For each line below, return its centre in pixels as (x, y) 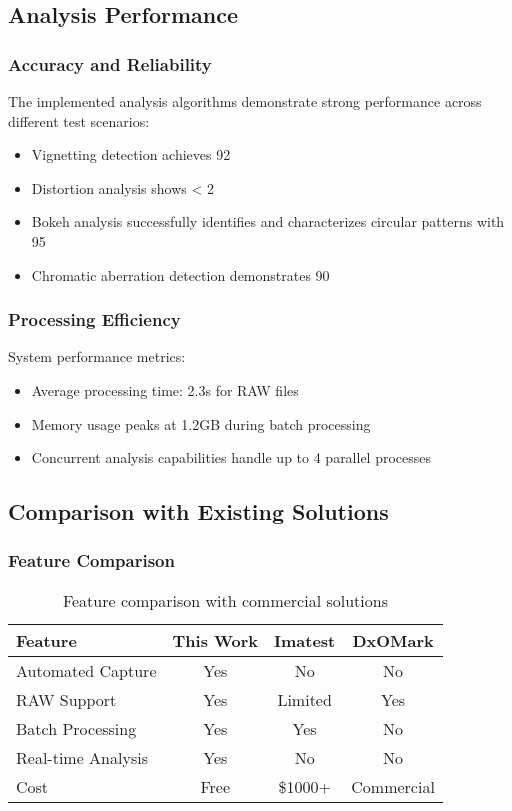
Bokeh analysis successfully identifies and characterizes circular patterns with (268, 221)
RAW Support (66, 699)
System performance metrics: (97, 356)
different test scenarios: (79, 120)
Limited (304, 699)
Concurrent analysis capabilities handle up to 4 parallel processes (231, 457)
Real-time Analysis (82, 757)
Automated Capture (86, 670)
